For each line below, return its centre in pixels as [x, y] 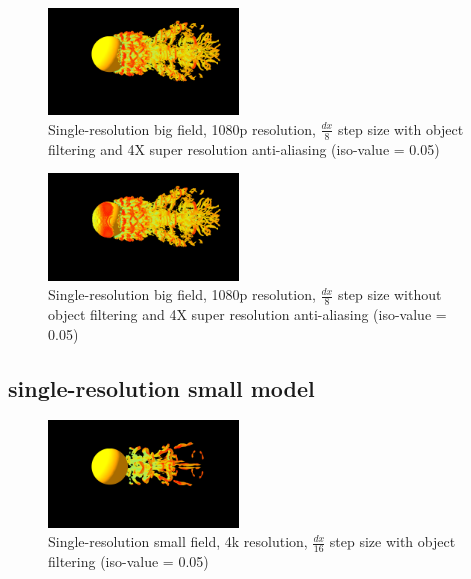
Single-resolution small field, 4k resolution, [178, 541]
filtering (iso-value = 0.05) [128, 561]
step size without [389, 294]
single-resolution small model [161, 387]
